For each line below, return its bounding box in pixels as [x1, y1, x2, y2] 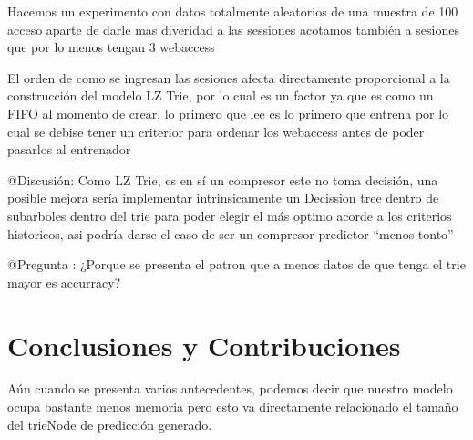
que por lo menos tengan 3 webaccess [7, 37, 215, 57]
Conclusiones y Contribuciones [7, 326, 401, 363]
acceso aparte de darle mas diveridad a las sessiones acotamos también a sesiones [7, 19, 459, 38]
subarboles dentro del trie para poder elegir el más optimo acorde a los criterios [7, 205, 452, 225]
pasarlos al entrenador [7, 140, 131, 159]
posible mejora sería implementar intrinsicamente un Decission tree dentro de [7, 188, 439, 207]
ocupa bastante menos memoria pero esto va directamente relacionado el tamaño [7, 397, 458, 416]
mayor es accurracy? [7, 272, 121, 291]
